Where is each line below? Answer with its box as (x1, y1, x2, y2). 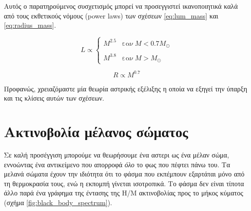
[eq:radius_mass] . (4, 20, 56, 30)
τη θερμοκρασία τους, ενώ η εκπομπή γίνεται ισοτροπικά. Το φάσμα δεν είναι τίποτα (4, 178, 244, 188)
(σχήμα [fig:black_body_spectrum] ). (4, 197, 112, 208)
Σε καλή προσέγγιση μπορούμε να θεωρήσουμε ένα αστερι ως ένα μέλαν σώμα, (4, 150, 229, 160)
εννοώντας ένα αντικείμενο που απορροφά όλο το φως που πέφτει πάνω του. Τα (4, 159, 231, 169)
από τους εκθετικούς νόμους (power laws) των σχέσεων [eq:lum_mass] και (4, 10, 218, 20)
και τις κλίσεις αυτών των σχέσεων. (4, 93, 104, 103)
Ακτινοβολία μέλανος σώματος (4, 122, 188, 141)
